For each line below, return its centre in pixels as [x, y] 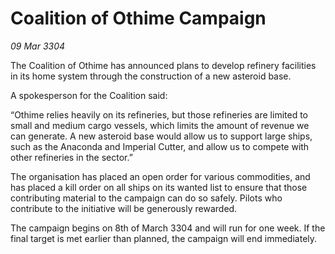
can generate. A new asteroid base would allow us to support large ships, [161, 136]
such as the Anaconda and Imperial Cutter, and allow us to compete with [160, 146]
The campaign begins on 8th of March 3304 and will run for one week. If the [168, 228]
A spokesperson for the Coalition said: [89, 95]
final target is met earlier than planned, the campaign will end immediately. [164, 238]
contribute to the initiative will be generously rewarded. [124, 208]
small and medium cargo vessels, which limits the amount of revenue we [160, 125]
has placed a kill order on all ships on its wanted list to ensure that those [159, 187]
